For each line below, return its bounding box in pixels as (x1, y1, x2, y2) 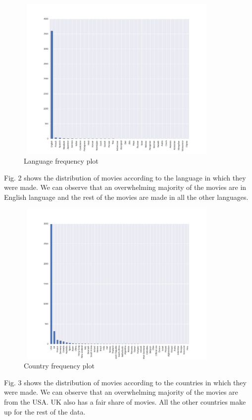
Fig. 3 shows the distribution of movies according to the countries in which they (4, 377, 247, 387)
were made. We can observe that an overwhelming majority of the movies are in (4, 182, 247, 192)
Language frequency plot (24, 155, 99, 166)
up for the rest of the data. (4, 406, 86, 417)
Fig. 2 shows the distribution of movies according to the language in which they (4, 172, 246, 182)
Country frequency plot (24, 360, 95, 371)
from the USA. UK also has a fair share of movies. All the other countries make (4, 397, 246, 407)
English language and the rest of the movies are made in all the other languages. (4, 191, 249, 202)
